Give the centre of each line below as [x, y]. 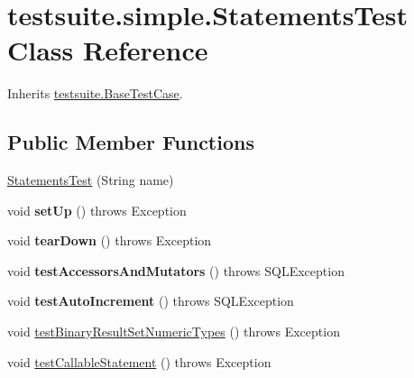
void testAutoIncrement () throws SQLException [151, 301]
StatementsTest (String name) [91, 180]
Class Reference [108, 50]
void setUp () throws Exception [97, 210]
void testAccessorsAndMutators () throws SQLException [176, 270]
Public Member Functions [131, 142]
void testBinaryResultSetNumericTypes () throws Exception [174, 332]
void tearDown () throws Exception [110, 240]
